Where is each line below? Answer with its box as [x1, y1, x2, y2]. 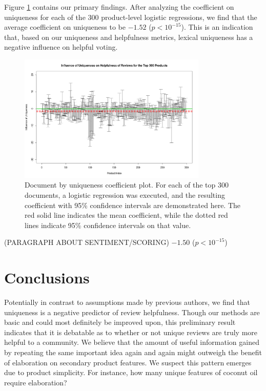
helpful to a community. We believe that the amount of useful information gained [4, 337, 259, 347]
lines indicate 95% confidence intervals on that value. [25, 219, 191, 230]
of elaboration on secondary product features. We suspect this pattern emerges [4, 357, 252, 367]
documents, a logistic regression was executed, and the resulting [25, 190, 225, 200]
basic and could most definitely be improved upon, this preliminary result [4, 317, 236, 327]
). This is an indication [181, 22, 253, 32]
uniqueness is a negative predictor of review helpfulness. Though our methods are [4, 306, 260, 317]
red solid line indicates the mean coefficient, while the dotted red [25, 210, 228, 220]
